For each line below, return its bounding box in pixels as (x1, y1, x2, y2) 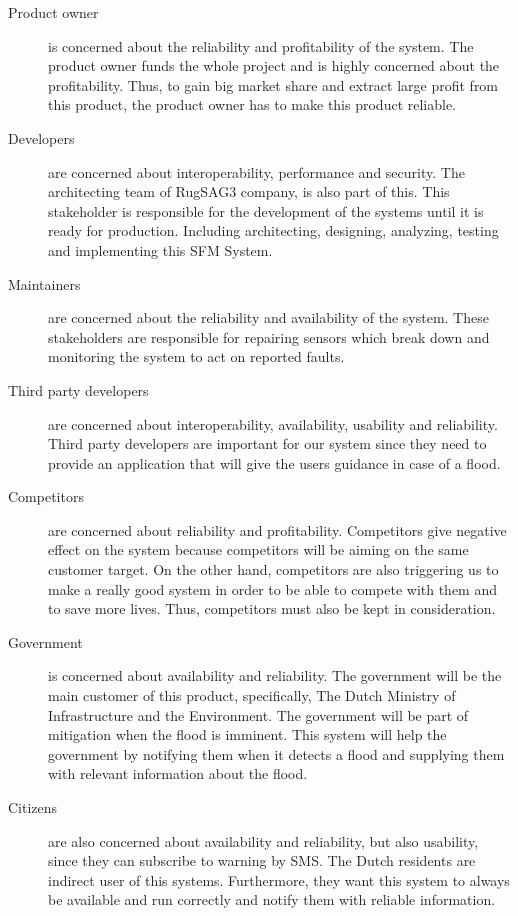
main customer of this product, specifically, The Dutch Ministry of (48, 685, 456, 706)
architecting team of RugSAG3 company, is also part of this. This (48, 181, 450, 202)
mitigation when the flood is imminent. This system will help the (48, 724, 447, 745)
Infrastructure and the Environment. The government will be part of (48, 704, 469, 725)
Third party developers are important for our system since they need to (48, 433, 487, 454)
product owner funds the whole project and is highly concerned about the (48, 55, 500, 76)
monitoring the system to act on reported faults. (48, 346, 345, 367)
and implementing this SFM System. (48, 239, 273, 260)
